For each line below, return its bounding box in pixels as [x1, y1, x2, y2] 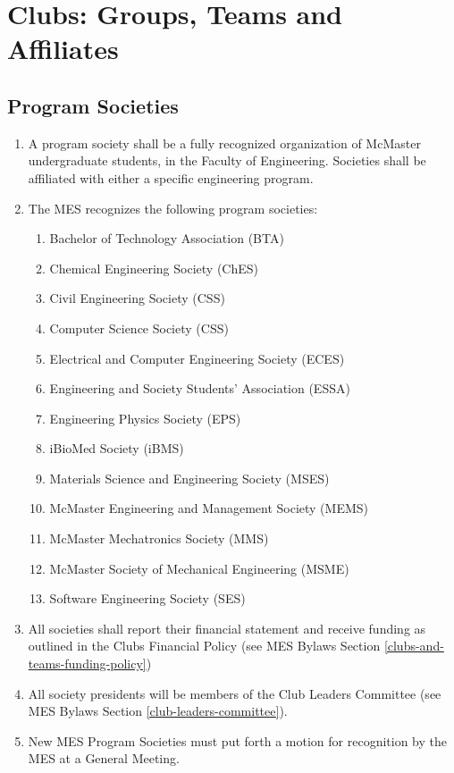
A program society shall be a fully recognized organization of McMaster [28, 133, 421, 152]
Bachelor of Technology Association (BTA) [49, 229, 284, 248]
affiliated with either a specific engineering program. [28, 168, 314, 187]
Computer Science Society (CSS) [49, 318, 229, 337]
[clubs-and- [383, 636, 444, 655]
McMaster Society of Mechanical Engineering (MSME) [49, 559, 349, 577]
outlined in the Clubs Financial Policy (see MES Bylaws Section [28, 636, 381, 655]
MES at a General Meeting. [28, 749, 180, 768]
